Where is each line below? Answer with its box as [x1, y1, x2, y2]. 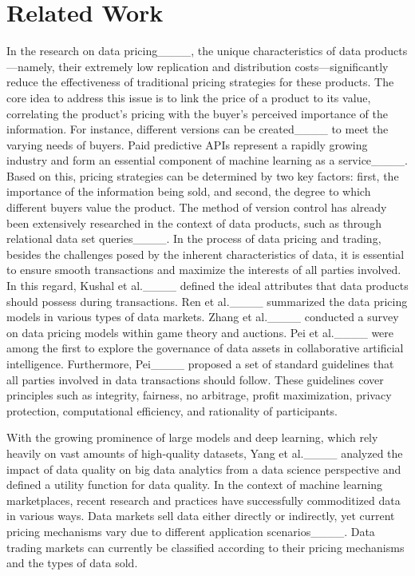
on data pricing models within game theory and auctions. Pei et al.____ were [6, 324, 394, 340]
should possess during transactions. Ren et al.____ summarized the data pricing [6, 292, 408, 309]
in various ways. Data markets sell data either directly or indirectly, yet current [6, 507, 395, 524]
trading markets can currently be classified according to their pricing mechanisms [6, 538, 405, 555]
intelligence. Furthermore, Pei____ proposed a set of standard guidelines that [6, 356, 394, 371]
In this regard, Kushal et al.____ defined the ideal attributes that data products [6, 277, 409, 294]
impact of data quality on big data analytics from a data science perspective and [6, 460, 401, 477]
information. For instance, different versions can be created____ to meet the [6, 121, 389, 137]
